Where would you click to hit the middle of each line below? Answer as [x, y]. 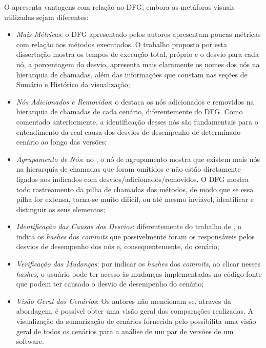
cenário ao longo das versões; [62, 142]
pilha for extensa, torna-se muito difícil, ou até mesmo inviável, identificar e [135, 199]
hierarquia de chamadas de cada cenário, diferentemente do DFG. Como [129, 111]
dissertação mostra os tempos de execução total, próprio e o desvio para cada [137, 54]
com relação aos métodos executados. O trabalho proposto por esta [121, 44]
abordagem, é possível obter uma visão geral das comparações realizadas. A [135, 311]
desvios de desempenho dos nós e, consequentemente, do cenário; [118, 246]
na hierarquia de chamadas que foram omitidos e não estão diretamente [128, 169]
